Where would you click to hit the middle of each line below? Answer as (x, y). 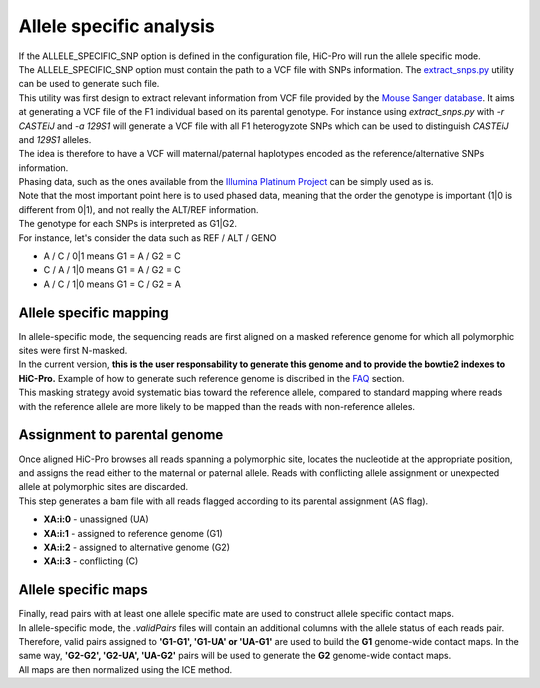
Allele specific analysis (116, 26)
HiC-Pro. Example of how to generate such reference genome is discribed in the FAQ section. (211, 378)
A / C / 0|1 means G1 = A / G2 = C (112, 256)
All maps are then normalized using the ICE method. (125, 669)
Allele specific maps (83, 590)
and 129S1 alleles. (55, 139)
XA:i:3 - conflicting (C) (91, 561)
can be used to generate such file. (89, 84)
